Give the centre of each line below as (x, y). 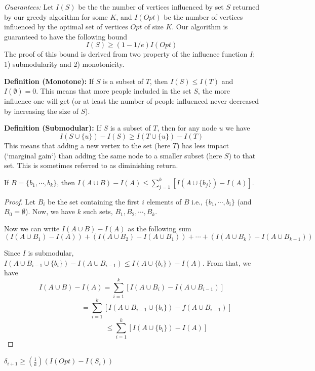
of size (154, 27)
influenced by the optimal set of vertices (66, 27)
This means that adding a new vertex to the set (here (87, 145)
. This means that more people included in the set (114, 91)
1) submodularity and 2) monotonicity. (64, 64)
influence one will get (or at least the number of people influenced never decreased (132, 101)
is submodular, (51, 253)
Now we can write (32, 228)
